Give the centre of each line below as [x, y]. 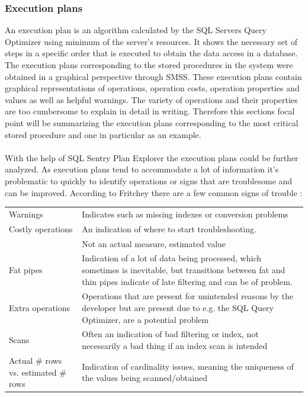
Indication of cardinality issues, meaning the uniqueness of [188, 366]
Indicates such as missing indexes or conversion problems [185, 214]
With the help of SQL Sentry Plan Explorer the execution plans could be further [152, 157]
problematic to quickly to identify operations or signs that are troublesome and [149, 180]
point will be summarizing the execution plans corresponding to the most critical [152, 122]
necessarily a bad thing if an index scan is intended [175, 346]
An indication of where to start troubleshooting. [169, 228]
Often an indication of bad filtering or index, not [170, 334]
